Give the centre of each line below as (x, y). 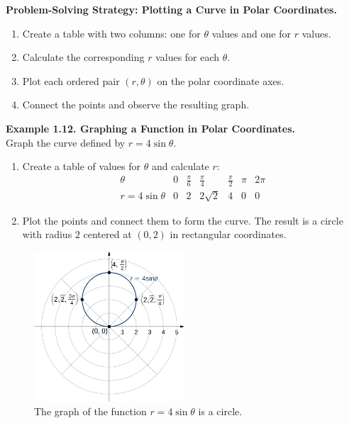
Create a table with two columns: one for (111, 33)
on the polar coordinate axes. (221, 80)
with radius (47, 234)
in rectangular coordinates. (228, 234)
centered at (107, 234)
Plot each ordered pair (71, 80)
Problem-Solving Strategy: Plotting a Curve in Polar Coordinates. (171, 9)
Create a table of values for (81, 166)
